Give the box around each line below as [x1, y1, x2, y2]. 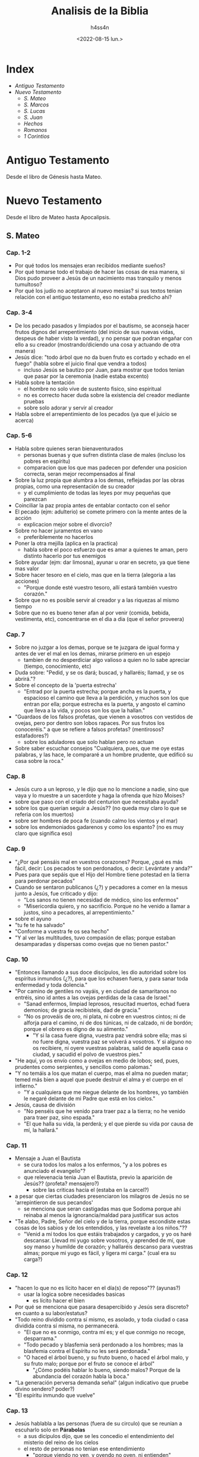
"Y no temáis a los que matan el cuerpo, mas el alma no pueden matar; [14, 1070, 188, 1077]
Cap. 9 [6, 845, 26, 853]
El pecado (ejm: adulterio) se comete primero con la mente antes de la [14, 508, 187, 515]
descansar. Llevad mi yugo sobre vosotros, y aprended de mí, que [23, 1237, 186, 1244]
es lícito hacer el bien [32, 1297, 85, 1304]
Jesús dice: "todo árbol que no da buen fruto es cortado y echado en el [14, 354, 191, 361]
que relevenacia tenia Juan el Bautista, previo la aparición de [23, 1174, 173, 1181]
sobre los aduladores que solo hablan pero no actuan [23, 739, 154, 746]
